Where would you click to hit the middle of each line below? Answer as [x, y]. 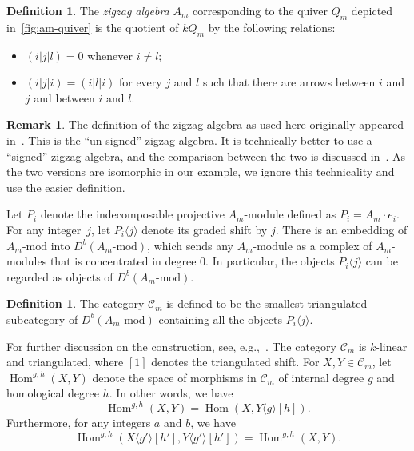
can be [382, 261]
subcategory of [42, 319]
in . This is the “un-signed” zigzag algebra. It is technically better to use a [189, 140]
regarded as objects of [60, 276]
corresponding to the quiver [260, 10]
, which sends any [190, 245]
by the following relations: [272, 27]
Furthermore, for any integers [79, 423]
